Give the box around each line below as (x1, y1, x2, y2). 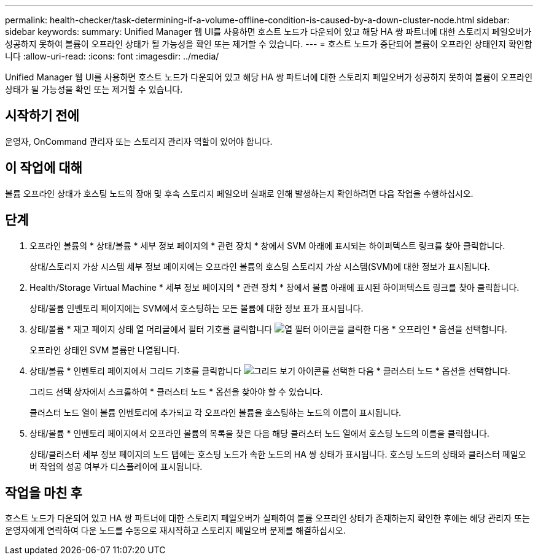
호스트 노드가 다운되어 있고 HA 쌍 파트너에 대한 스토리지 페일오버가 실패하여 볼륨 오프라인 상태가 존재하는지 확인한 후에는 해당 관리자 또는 (5, 513, 530, 524)
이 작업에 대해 (5, 160, 82, 176)
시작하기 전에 (5, 108, 79, 124)
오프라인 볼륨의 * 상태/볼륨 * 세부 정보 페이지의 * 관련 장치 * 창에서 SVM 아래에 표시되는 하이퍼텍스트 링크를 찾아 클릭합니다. (29, 240, 505, 251)
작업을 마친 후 (5, 485, 82, 501)
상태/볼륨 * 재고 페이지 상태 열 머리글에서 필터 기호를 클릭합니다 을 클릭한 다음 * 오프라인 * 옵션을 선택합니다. (29, 323, 507, 334)
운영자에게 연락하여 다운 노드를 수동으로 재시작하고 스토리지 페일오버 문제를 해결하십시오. (5, 525, 346, 536)
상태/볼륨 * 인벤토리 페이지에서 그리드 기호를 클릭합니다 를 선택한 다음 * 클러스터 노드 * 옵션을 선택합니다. (29, 365, 510, 376)
